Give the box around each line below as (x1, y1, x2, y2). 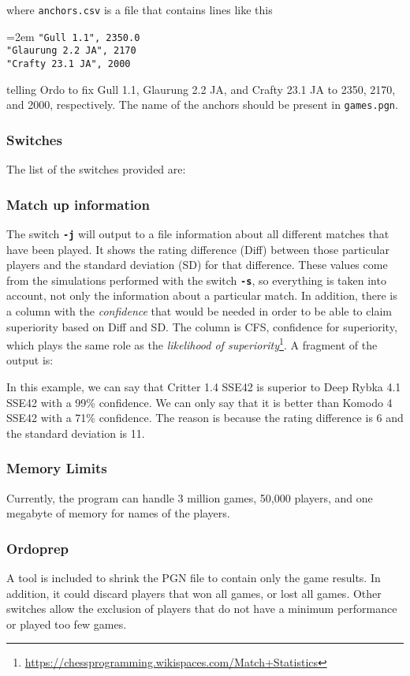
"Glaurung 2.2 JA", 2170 (6, 45, 136, 57)
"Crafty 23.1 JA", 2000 (6, 58, 131, 69)
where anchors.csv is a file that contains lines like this (6, 2, 273, 17)
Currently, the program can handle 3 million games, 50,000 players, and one (6, 489, 373, 506)
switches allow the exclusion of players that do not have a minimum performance (6, 600, 397, 617)
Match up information (6, 194, 150, 214)
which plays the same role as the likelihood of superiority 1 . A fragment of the (6, 334, 378, 353)
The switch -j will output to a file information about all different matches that (6, 225, 389, 241)
